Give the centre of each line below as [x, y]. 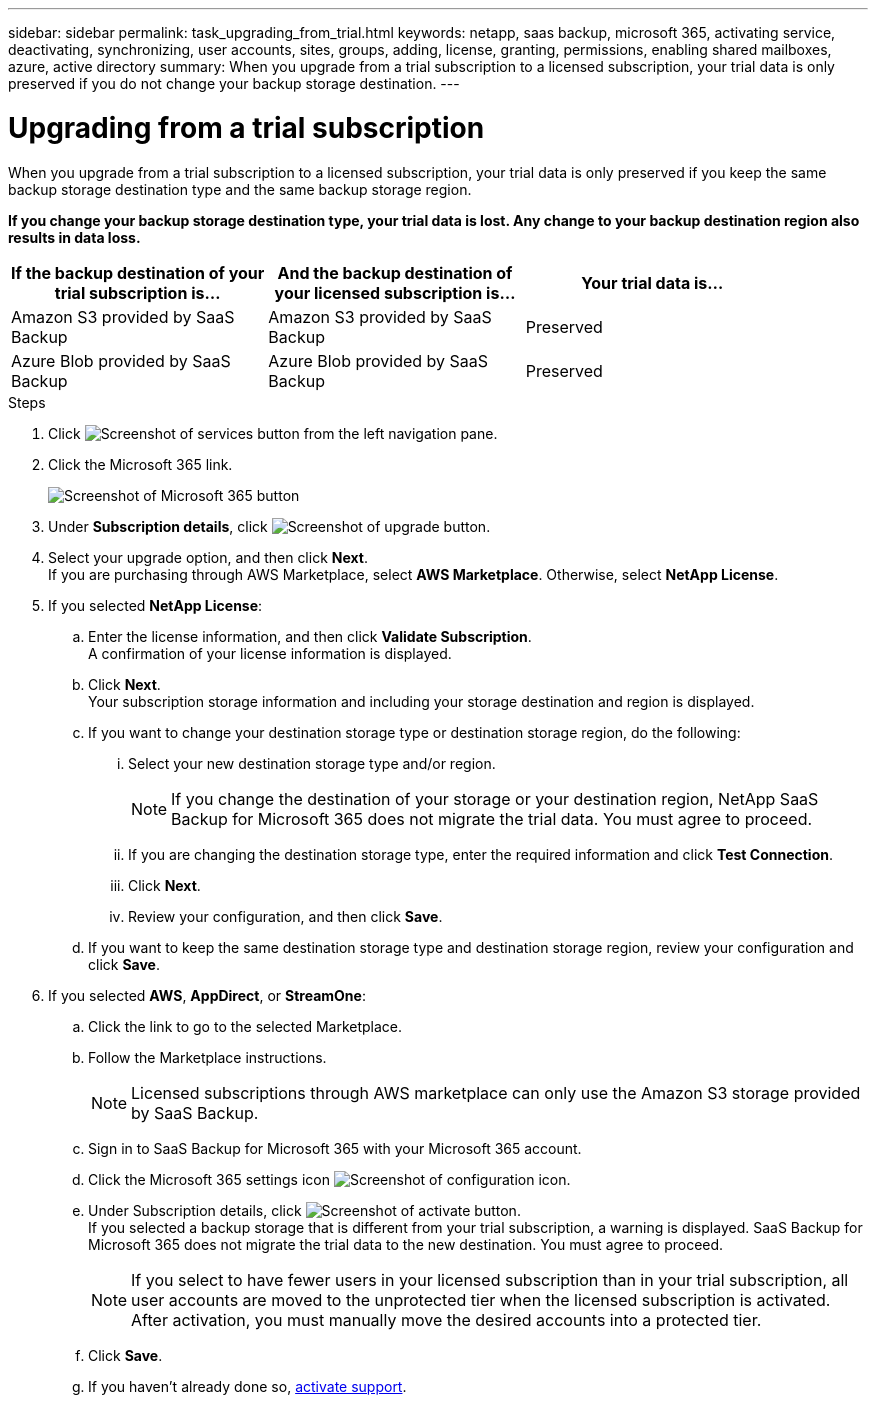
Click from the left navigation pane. [273, 433]
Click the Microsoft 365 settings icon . [329, 1179]
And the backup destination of [395, 272]
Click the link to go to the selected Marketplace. [245, 1026]
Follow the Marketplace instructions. [207, 1057]
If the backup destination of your [138, 272]
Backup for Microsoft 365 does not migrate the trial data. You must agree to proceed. [492, 818]
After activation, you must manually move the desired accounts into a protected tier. [446, 1319]
